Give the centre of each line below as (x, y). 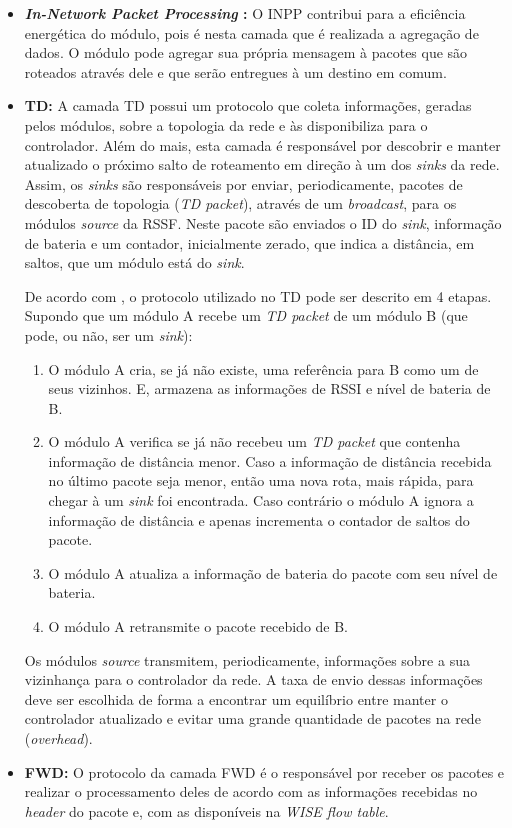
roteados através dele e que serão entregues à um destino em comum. (235, 71)
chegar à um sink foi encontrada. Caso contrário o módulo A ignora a (261, 500)
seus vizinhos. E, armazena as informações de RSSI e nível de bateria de (269, 388)
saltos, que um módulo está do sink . (134, 262)
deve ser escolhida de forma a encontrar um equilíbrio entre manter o (236, 698)
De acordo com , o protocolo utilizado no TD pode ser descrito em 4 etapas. (258, 295)
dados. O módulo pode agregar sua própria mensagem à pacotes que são (246, 52)
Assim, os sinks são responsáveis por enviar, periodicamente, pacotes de (243, 183)
